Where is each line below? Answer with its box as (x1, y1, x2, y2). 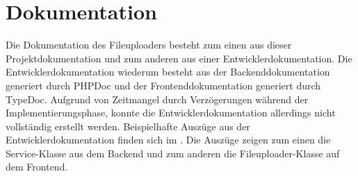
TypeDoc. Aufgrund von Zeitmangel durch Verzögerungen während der (6, 91, 309, 106)
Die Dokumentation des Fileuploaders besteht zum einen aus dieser (6, 37, 292, 52)
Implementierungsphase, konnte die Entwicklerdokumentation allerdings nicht (6, 105, 336, 120)
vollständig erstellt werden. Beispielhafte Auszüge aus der (6, 118, 250, 133)
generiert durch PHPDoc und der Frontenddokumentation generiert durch (6, 78, 321, 92)
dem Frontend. (6, 159, 68, 174)
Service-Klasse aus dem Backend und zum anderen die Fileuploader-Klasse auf (6, 146, 340, 160)
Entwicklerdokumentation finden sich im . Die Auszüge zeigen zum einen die (6, 132, 331, 147)
